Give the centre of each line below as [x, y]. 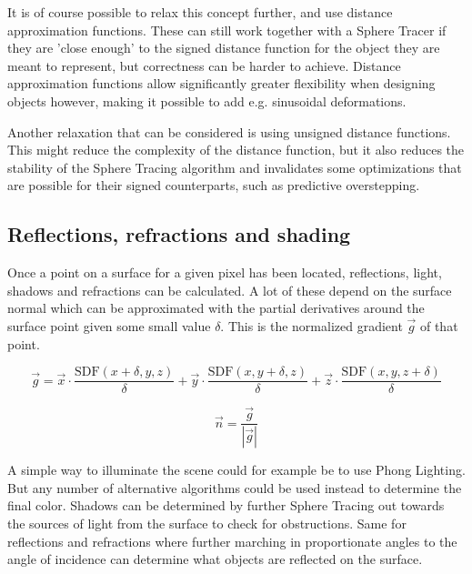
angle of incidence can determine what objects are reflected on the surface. [215, 559]
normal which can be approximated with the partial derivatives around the [216, 308]
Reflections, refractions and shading [179, 234]
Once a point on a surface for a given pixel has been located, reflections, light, [225, 272]
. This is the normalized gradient [311, 325]
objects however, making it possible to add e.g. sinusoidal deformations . [207, 101]
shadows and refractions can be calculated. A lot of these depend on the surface [230, 290]
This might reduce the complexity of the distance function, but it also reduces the [236, 150]
